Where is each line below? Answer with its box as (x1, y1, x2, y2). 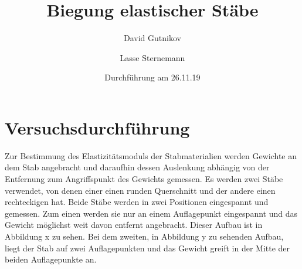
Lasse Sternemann (120, 51, 185, 63)
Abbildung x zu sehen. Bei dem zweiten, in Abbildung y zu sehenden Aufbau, (5, 230, 284, 242)
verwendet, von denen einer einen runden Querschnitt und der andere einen (5, 184, 276, 196)
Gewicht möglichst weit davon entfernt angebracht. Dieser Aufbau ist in (5, 218, 263, 231)
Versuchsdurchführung (5, 115, 190, 139)
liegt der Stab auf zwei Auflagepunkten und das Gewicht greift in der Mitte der (5, 241, 290, 254)
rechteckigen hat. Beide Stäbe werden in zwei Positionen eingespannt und (5, 196, 269, 208)
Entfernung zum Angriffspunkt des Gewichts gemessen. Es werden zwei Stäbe (5, 173, 283, 185)
